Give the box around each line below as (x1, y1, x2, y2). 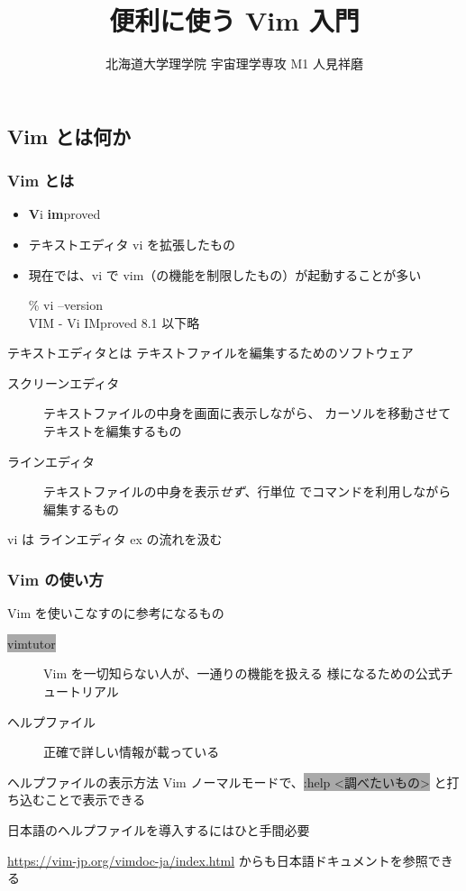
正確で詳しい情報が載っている (43, 742, 220, 761)
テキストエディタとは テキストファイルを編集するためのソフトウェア (7, 343, 414, 362)
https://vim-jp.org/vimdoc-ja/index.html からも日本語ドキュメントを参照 (7, 850, 428, 869)
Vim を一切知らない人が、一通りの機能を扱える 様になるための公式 (43, 664, 441, 683)
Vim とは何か (7, 122, 132, 150)
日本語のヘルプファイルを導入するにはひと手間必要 (7, 821, 310, 840)
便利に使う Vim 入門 (109, 2, 360, 39)
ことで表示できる (44, 790, 146, 809)
